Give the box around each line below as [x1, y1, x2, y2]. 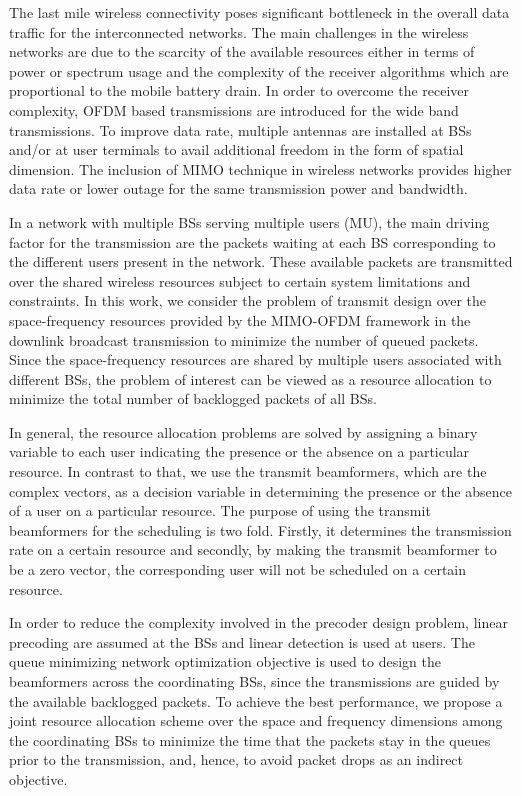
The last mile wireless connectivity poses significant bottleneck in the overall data [9, 2, 510, 22]
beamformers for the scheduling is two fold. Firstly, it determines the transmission [9, 519, 512, 540]
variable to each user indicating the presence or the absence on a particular [9, 441, 470, 462]
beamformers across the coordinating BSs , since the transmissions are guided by [9, 671, 500, 691]
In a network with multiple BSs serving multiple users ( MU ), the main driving [9, 211, 490, 232]
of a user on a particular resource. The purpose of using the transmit [9, 500, 431, 521]
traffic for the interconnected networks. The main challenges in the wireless [9, 21, 469, 42]
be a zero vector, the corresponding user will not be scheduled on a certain [9, 559, 467, 580]
